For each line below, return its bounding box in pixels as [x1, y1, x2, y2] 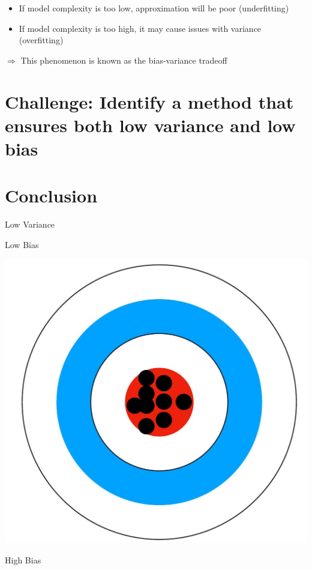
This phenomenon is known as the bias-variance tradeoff [20, 53, 227, 66]
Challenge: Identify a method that [5, 89, 294, 114]
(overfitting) [19, 34, 64, 46]
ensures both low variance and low [5, 112, 296, 137]
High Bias [5, 554, 41, 566]
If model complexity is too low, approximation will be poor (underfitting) [19, 2, 289, 14]
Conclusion [5, 183, 98, 208]
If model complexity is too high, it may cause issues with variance [19, 22, 262, 34]
